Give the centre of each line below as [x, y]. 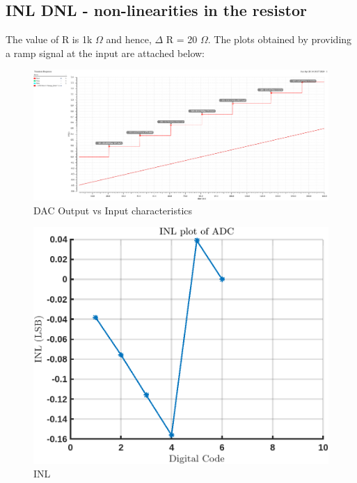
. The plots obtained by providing [280, 39]
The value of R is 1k [49, 39]
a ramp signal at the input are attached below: [105, 53]
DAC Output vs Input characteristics [113, 210]
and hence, [129, 39]
